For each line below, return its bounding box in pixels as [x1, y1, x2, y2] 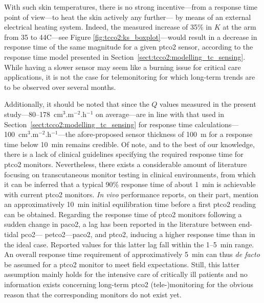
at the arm [223, 21, 256, 32]
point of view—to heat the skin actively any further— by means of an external [4, 11, 251, 22]
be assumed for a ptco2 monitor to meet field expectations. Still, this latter [4, 259, 240, 269]
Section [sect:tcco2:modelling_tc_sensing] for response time [4, 119, 192, 129]
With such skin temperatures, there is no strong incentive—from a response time [4, 2, 258, 12]
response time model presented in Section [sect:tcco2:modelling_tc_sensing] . [4, 51, 246, 62]
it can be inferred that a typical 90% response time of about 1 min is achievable [4, 179, 256, 190]
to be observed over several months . [4, 81, 116, 92]
